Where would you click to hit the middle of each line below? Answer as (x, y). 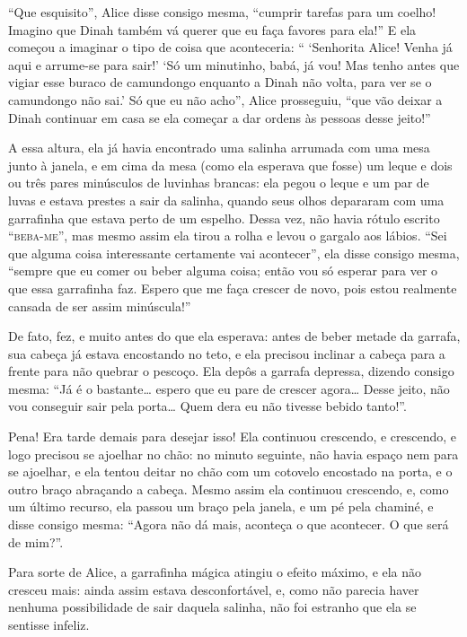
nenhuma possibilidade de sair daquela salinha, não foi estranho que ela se (212, 607)
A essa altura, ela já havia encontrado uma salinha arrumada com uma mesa (219, 148)
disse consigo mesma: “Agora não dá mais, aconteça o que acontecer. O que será (229, 524)
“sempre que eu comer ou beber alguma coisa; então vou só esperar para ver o (223, 271)
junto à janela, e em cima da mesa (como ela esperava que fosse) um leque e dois (230, 165)
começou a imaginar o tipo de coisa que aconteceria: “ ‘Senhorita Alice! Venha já (230, 47)
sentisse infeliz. (49, 624)
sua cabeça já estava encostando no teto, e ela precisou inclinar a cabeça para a (227, 353)
